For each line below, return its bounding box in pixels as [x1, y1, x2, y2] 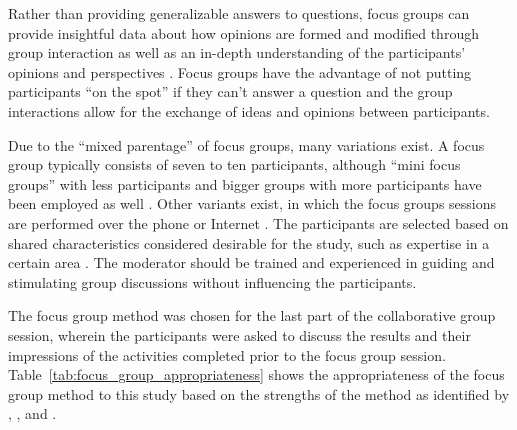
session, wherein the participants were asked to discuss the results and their [8, 324, 471, 345]
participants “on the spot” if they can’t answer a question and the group [8, 81, 453, 102]
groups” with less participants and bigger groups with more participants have [8, 173, 482, 194]
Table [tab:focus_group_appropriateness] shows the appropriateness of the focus [8, 364, 505, 385]
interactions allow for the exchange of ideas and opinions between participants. [8, 100, 490, 121]
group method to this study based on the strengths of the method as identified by [8, 383, 510, 404]
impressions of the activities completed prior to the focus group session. [8, 344, 446, 365]
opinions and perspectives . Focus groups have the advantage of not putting [8, 61, 472, 82]
